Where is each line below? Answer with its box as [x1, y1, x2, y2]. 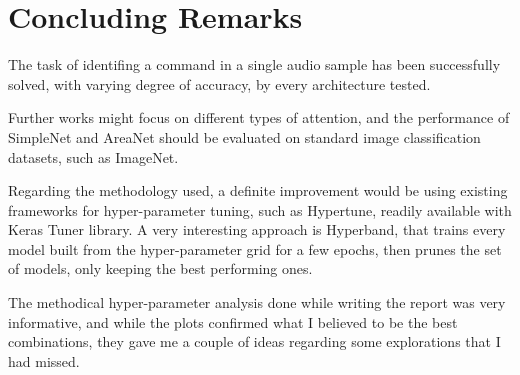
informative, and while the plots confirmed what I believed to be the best [8, 311, 458, 332]
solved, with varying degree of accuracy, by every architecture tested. [8, 73, 431, 94]
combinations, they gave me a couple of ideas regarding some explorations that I [8, 331, 501, 352]
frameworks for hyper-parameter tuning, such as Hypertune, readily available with [8, 199, 512, 220]
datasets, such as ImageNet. [8, 146, 179, 167]
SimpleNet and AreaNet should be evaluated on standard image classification [8, 126, 481, 147]
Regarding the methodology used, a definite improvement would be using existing [8, 180, 508, 201]
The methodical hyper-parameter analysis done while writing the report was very [8, 292, 506, 313]
